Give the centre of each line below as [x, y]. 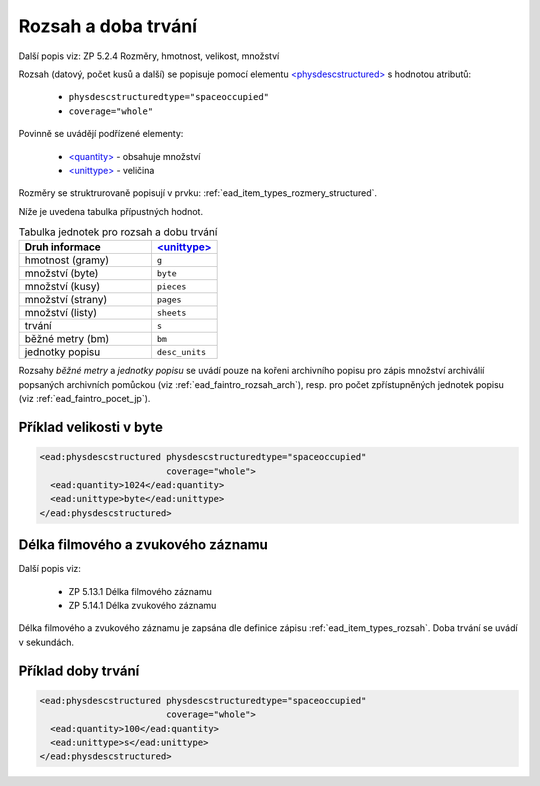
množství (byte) [61, 273]
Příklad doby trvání [79, 670]
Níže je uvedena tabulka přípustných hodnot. [111, 211]
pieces [171, 286]
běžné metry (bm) [67, 339]
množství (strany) [66, 300]
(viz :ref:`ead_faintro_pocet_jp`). [84, 399]
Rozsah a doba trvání [108, 26]
